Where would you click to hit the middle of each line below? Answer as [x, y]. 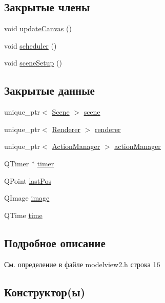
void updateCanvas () [38, 28]
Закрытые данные [49, 90]
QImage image [27, 198]
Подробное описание [55, 242]
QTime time [23, 215]
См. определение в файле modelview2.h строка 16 [82, 264]
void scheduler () [30, 45]
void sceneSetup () [33, 63]
